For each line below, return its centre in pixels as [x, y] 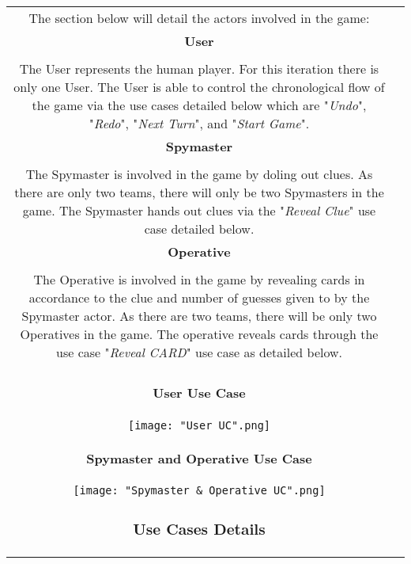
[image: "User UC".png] [199, 425]
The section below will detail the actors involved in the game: [199, 18]
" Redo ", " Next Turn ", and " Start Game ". [199, 123]
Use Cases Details [199, 528]
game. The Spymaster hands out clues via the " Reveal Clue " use [199, 210]
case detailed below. [199, 229]
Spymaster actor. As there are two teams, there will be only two [199, 316]
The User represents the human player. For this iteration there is [199, 69]
